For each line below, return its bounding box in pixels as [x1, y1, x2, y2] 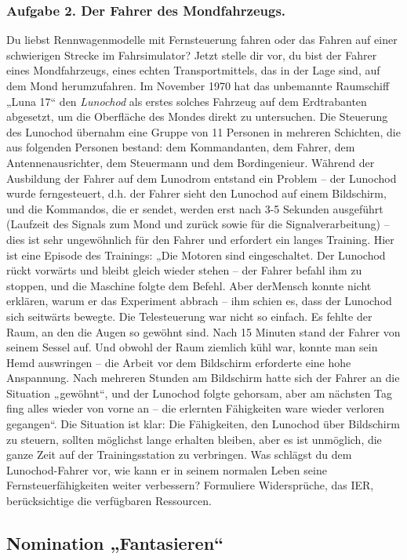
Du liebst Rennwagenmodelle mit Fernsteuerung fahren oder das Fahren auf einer [6, 31, 398, 48]
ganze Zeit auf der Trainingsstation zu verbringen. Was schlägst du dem [6, 446, 352, 463]
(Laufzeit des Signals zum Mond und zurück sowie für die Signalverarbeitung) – [6, 216, 390, 232]
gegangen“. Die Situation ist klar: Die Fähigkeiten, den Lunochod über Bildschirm [6, 416, 400, 432]
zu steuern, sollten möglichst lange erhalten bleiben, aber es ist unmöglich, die [6, 431, 382, 447]
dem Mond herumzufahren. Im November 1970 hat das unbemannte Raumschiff [6, 78, 390, 93]
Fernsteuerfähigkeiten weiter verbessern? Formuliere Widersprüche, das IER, [6, 477, 374, 493]
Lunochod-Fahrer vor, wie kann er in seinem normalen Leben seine [6, 461, 327, 478]
